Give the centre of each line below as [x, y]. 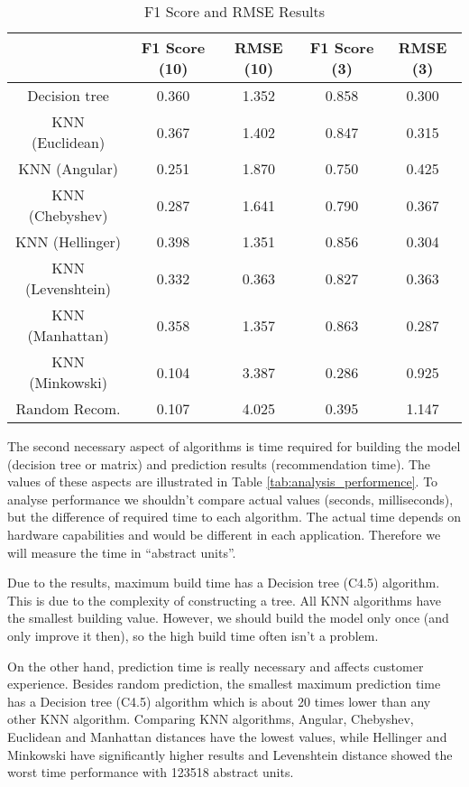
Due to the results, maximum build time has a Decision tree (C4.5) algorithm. [224, 583]
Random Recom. [68, 408]
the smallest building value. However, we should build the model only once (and [228, 618]
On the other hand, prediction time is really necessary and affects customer [216, 666]
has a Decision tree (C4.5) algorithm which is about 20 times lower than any [219, 701]
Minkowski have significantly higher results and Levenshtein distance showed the [230, 754]
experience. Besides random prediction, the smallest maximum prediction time [224, 684]
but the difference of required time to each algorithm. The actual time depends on [234, 517]
